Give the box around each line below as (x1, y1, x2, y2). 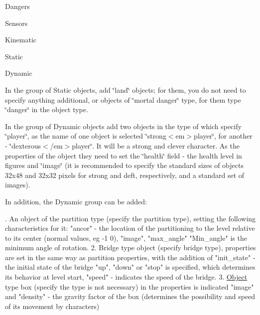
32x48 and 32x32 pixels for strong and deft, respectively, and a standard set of (5, 169, 245, 180)
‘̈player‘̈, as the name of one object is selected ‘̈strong (5, 131, 166, 141)
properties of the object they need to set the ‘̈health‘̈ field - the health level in (5, 150, 242, 160)
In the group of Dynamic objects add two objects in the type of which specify (5, 121, 242, 131)
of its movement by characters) (5, 301, 100, 311)
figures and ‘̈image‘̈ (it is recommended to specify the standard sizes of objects (5, 160, 244, 170)
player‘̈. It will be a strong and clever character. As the (72, 140, 240, 151)
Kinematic (5, 34, 36, 45)
